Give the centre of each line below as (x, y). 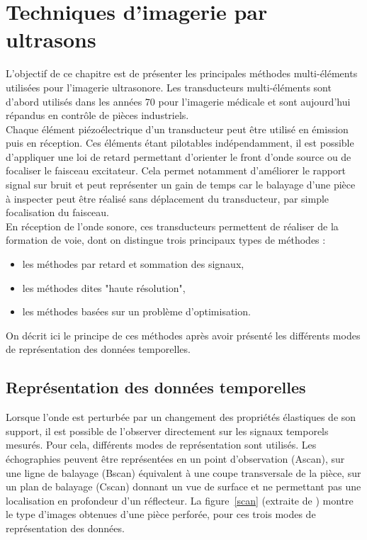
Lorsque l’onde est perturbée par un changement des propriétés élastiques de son (181, 417)
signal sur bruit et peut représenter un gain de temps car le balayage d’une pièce (181, 185)
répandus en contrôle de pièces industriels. (97, 115)
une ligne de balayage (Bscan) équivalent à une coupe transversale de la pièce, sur (183, 472)
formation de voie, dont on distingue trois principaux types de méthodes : (166, 240)
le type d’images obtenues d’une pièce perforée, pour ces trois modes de (161, 514)
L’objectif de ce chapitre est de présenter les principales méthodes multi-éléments (182, 73)
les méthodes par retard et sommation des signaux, (133, 264)
